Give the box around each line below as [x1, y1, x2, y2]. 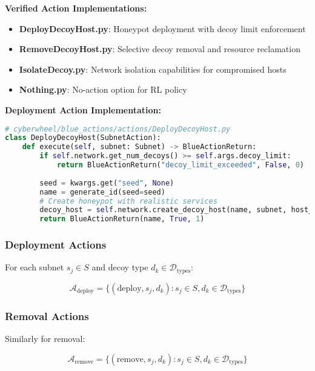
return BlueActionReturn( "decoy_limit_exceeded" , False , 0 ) [56, 161, 305, 170]
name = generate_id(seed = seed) [39, 187, 165, 196]
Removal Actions [5, 308, 89, 323]
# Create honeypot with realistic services [39, 196, 217, 206]
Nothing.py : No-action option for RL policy [19, 83, 187, 96]
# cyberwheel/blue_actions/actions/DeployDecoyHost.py [5, 124, 231, 133]
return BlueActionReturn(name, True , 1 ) [39, 215, 205, 224]
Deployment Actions [5, 237, 107, 252]
